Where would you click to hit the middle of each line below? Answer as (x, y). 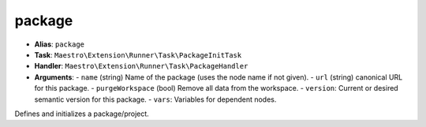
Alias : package (60, 44)
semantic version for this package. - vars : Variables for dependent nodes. (155, 99)
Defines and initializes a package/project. (82, 114)
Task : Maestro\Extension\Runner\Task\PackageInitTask (138, 54)
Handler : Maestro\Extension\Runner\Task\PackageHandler (141, 66)
